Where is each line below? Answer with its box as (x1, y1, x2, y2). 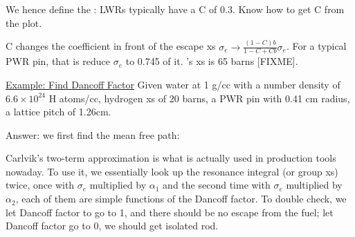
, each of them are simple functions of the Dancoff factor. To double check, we (15, 191, 347, 206)
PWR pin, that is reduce (6, 54, 111, 68)
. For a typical (286, 39, 347, 53)
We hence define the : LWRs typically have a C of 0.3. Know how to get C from (6, 2, 345, 16)
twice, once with (6, 178, 75, 192)
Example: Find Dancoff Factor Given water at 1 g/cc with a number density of (6, 77, 340, 91)
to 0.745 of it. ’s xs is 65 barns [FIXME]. (125, 54, 298, 68)
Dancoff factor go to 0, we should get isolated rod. (6, 218, 219, 233)
